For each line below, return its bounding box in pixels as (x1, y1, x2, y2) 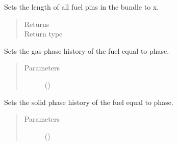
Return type (24, 28, 63, 39)
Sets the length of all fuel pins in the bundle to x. (4, 2, 159, 12)
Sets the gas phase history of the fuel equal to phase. (4, 45, 169, 56)
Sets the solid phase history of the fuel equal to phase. (4, 96, 173, 107)
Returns (24, 18, 49, 29)
